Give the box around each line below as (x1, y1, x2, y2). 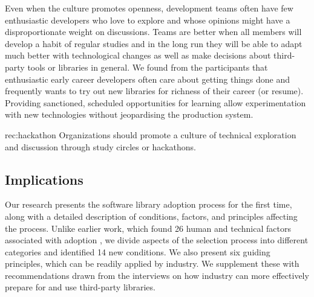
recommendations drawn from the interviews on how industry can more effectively (5, 269, 309, 281)
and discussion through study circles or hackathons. (5, 140, 196, 153)
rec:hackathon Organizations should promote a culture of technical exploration (5, 128, 296, 141)
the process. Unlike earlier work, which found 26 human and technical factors (5, 222, 291, 234)
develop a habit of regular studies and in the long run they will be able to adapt (5, 37, 303, 49)
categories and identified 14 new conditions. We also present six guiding (5, 245, 270, 258)
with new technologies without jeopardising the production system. (5, 108, 253, 121)
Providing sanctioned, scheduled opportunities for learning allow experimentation (5, 96, 306, 109)
